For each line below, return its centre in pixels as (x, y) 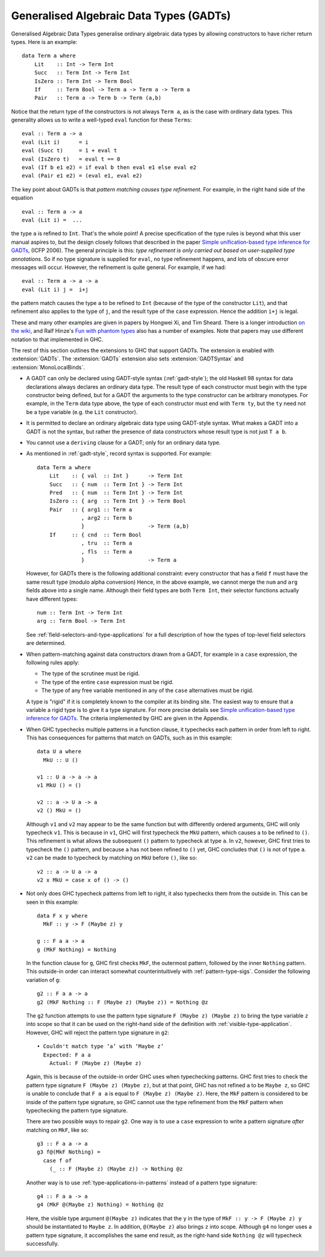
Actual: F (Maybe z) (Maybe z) (95, 1063)
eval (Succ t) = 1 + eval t (70, 151)
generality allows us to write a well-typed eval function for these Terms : (101, 120)
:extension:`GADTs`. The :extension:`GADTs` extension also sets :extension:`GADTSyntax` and (127, 359)
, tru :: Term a (107, 543)
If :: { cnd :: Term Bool (95, 535)
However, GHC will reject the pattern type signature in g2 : (98, 1033)
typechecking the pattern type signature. (77, 1110)
